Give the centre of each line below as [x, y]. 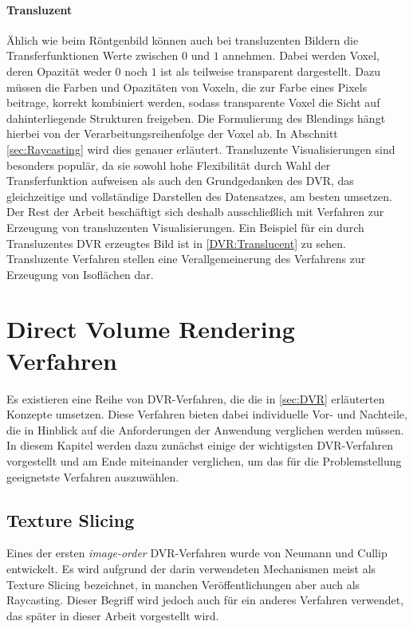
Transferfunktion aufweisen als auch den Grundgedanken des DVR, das [180, 181]
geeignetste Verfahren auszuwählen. [93, 476]
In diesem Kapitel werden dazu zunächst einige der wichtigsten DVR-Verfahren [200, 445]
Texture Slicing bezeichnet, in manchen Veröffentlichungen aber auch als [183, 584]
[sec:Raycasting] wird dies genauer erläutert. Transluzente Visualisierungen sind [201, 149]
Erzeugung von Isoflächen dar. [80, 274]
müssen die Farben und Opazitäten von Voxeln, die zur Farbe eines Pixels [187, 86]
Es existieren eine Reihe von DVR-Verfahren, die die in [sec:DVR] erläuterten [196, 398]
